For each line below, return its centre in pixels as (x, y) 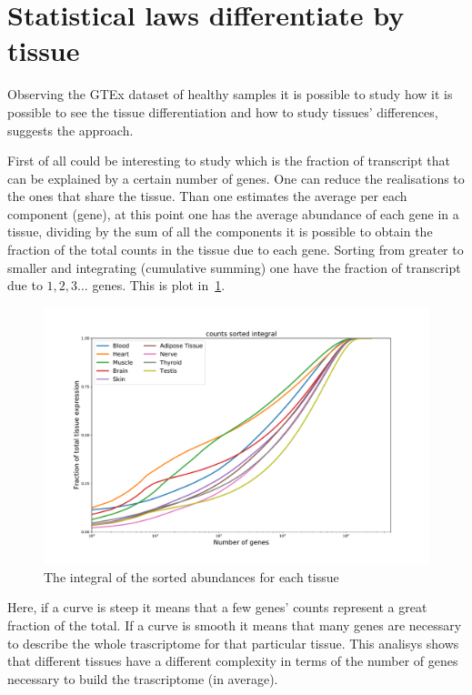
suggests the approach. (70, 130)
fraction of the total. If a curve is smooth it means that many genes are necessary (235, 625)
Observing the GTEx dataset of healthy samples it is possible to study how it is (230, 94)
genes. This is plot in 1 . (159, 285)
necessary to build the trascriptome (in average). (143, 678)
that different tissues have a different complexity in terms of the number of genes (233, 661)
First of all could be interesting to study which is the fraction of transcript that (229, 161)
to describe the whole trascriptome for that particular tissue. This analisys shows (233, 643)
